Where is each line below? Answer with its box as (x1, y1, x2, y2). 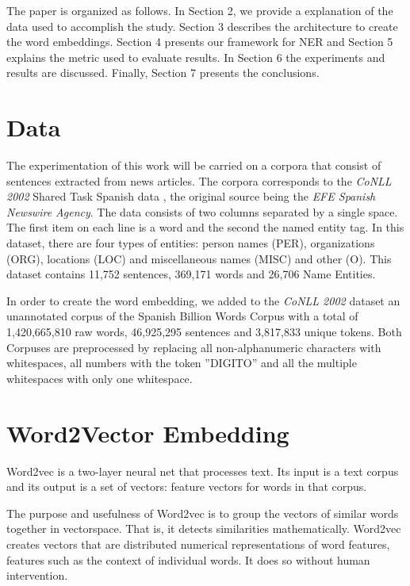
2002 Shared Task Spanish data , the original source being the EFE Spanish (6, 188, 376, 205)
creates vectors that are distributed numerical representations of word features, (6, 535, 390, 552)
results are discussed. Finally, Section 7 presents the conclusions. (6, 64, 320, 81)
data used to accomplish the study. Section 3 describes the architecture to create (6, 17, 398, 34)
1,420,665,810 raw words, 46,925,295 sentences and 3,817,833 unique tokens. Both (6, 324, 402, 340)
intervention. (6, 567, 68, 584)
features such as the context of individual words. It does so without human (6, 551, 370, 568)
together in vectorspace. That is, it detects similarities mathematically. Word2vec (6, 520, 401, 537)
